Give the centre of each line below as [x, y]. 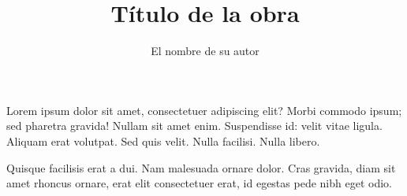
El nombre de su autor [205, 51]
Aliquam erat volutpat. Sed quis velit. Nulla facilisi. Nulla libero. [163, 141]
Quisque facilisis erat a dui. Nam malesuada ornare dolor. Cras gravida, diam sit [201, 167]
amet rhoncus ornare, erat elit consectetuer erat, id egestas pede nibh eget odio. [199, 183]
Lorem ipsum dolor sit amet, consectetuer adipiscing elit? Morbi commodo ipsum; [204, 110]
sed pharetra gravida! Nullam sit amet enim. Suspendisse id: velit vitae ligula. [194, 126]
